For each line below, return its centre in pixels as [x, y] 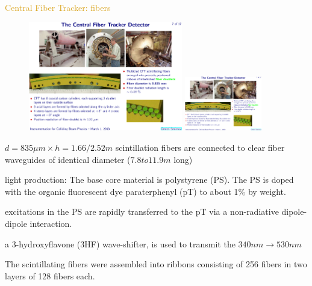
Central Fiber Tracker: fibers [58, 7]
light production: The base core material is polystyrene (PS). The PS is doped [149, 180]
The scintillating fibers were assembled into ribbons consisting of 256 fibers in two [156, 264]
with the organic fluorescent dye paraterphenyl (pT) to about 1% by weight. [145, 191]
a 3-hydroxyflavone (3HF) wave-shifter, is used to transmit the [120, 243]
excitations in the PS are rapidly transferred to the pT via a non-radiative [142, 211]
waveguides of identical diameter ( [68, 159]
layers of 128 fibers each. [50, 275]
